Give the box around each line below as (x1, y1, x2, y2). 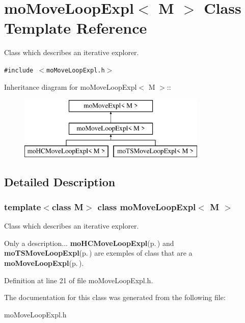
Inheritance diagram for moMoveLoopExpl (4, 81, 137, 92)
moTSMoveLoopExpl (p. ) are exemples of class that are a (4, 247, 193, 258)
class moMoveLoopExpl (97, 200, 196, 213)
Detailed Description (4, 173, 116, 189)
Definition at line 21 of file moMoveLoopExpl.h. (4, 275, 153, 285)
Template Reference (4, 17, 147, 38)
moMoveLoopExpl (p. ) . (4, 257, 84, 268)
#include (4, 66, 34, 74)
